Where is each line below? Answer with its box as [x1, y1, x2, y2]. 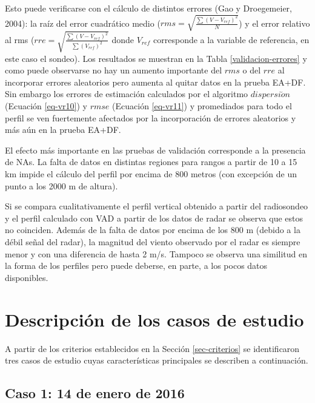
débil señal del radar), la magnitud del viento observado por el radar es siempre [5, 235, 300, 248]
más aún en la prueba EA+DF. [5, 123, 121, 136]
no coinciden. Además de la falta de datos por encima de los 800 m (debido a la [5, 223, 300, 236]
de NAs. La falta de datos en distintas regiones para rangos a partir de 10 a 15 [5, 155, 297, 168]
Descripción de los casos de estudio [5, 306, 304, 331]
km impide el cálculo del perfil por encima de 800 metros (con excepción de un [5, 168, 297, 180]
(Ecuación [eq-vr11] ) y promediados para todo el [112, 100, 292, 112]
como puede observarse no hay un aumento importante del [5, 64, 222, 76]
